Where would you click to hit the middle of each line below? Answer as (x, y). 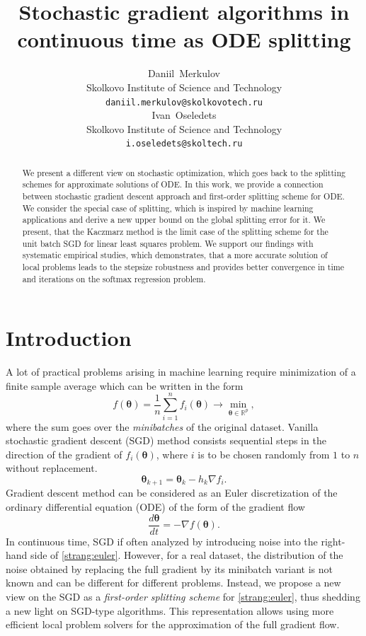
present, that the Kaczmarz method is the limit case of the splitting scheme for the (175, 232)
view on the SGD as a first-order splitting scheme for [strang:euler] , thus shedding (183, 597)
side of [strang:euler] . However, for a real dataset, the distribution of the (187, 555)
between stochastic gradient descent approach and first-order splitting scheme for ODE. (183, 196)
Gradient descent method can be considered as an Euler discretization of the (172, 493)
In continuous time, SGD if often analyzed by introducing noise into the (162, 541)
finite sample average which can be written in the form (125, 385)
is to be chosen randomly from (264, 454)
